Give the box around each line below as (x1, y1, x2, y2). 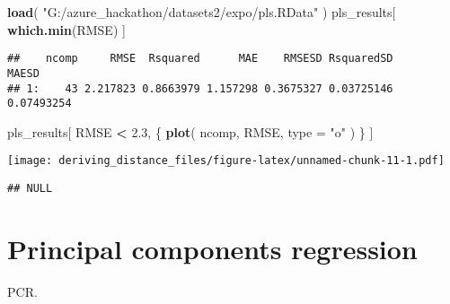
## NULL (7, 182, 53, 195)
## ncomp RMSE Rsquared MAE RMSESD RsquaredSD (7, 52, 393, 65)
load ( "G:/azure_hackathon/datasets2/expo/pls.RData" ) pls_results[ (7, 3, 396, 21)
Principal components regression (7, 230, 418, 266)
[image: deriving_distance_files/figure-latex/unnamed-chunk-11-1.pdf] (7, 154, 445, 168)
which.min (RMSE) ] (7, 20, 126, 39)
